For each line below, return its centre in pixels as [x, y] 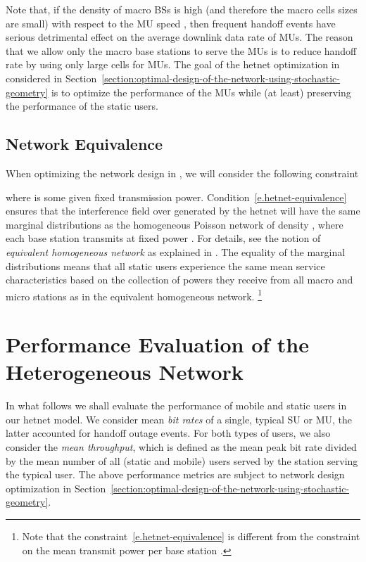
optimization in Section [56, 488]
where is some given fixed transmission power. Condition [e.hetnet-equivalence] [176, 197]
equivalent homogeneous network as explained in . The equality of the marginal [176, 251]
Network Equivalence [84, 144]
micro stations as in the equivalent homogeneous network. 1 [134, 295]
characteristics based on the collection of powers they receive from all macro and [179, 280]
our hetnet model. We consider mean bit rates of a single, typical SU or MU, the [179, 419]
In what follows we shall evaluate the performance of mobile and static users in [176, 405]
